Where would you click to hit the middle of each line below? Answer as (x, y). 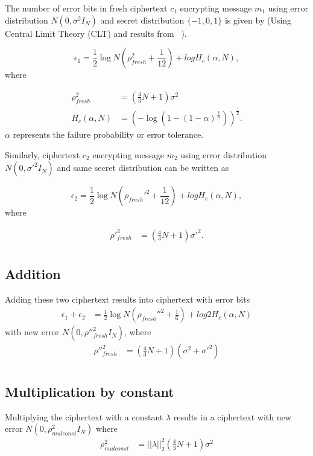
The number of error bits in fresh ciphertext (86, 8)
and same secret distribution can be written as (143, 168)
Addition (33, 273)
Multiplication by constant (90, 391)
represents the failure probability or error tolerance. (108, 134)
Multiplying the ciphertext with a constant (84, 416)
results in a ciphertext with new (232, 416)
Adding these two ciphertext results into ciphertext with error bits (128, 299)
